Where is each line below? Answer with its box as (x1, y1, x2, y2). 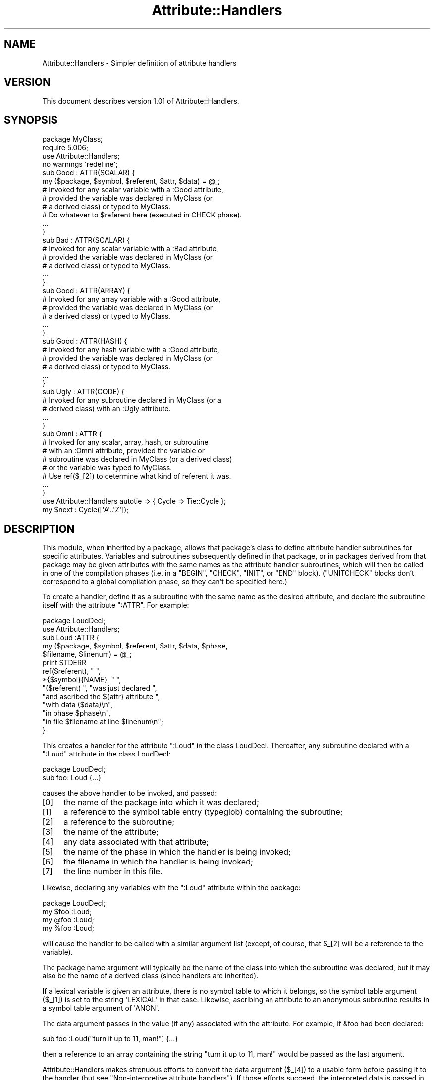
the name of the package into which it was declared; (63, 797, 259, 808)
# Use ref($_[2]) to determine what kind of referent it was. (42, 472, 231, 481)
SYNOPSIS (4, 113, 58, 126)
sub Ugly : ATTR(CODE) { (42, 387, 124, 396)
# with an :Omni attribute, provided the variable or (42, 446, 205, 455)
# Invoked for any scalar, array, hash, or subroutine (42, 438, 209, 447)
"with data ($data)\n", (42, 701, 113, 709)
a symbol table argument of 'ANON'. (42, 1004, 160, 1013)
